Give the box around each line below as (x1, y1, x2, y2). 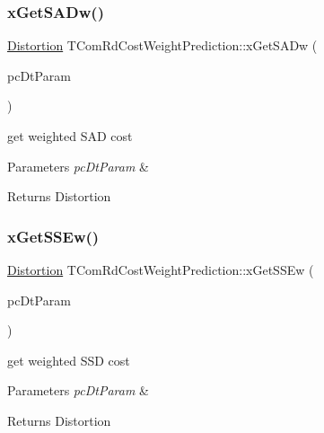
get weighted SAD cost (7, 127, 133, 145)
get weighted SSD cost (7, 350, 130, 369)
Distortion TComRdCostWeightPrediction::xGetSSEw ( (7, 261, 314, 278)
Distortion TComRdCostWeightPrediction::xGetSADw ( (7, 36, 318, 55)
